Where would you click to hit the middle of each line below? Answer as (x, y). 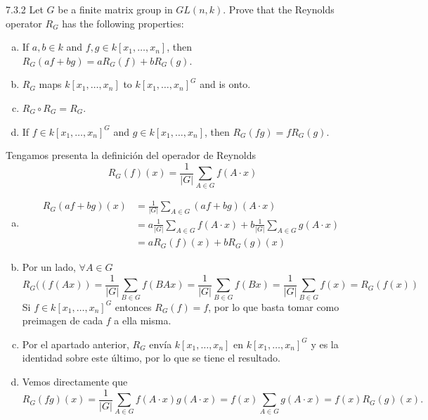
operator (24, 23)
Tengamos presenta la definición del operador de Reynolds (131, 155)
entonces (133, 306)
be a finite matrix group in (115, 9)
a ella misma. (143, 320)
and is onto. (225, 84)
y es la (325, 344)
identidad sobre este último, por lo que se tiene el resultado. (151, 358)
